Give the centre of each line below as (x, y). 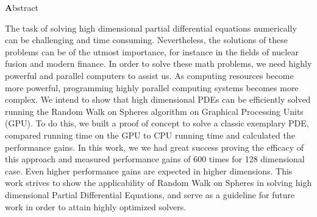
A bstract (22, 7)
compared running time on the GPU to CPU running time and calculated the (150, 135)
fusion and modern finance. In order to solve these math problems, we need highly (158, 64)
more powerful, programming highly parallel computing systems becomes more (152, 87)
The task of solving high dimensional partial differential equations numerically (151, 28)
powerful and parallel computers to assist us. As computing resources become (149, 75)
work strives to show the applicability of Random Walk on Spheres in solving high (158, 183)
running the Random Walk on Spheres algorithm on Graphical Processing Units (154, 111)
